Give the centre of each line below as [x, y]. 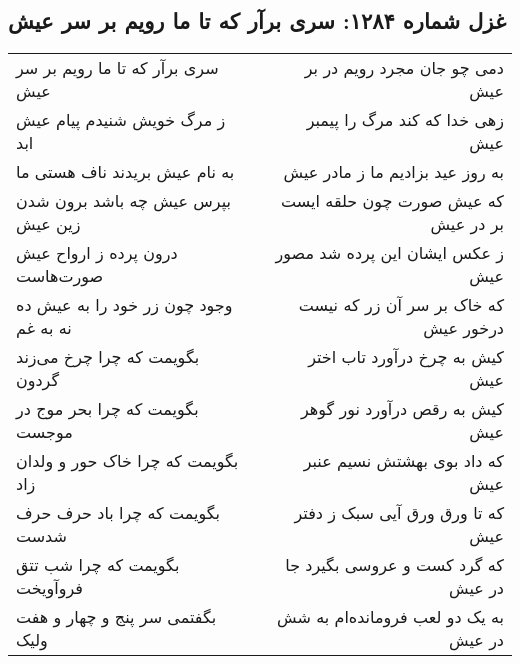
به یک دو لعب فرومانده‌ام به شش [390, 617]
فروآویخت [49, 588]
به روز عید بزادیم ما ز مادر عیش [393, 172]
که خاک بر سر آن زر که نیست [401, 305]
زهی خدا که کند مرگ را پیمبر [405, 120]
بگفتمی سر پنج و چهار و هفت [116, 617]
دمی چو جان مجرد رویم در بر [404, 68]
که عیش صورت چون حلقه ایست [392, 201]
